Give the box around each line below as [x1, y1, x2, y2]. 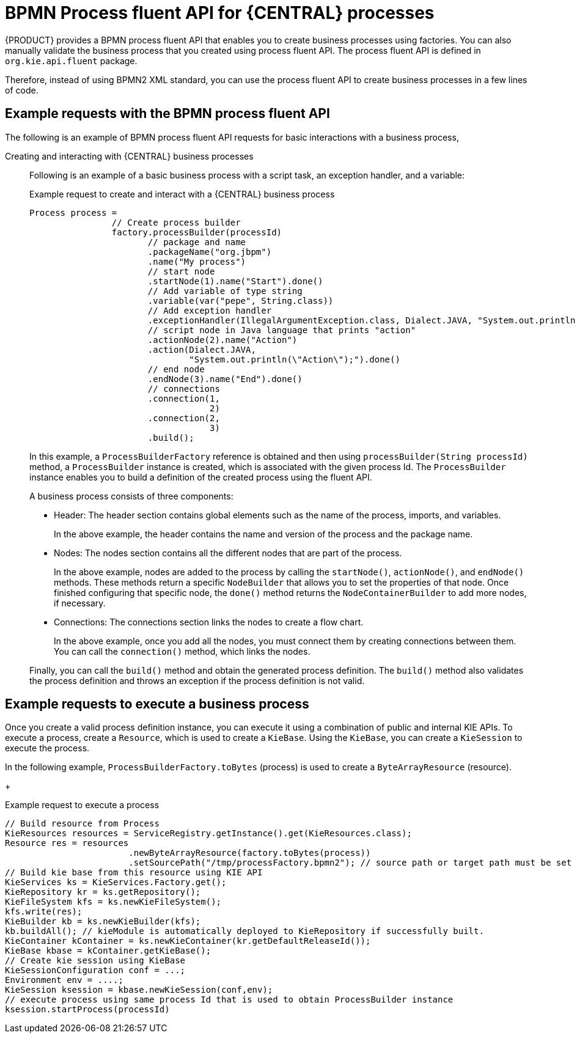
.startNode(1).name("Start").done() [147, 276, 323, 286]
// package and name [147, 237, 246, 247]
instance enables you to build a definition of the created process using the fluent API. [29, 471, 372, 482]
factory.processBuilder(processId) [111, 227, 282, 237]
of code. [5, 84, 39, 95]
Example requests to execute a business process [5, 696, 309, 712]
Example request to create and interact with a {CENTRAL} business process [29, 188, 335, 199]
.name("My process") [147, 256, 246, 267]
